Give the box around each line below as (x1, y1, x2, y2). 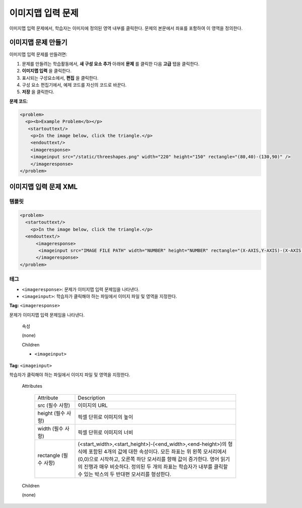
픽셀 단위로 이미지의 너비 (78, 428, 133, 436)
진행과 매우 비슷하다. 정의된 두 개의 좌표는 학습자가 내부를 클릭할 (84, 463, 229, 470)
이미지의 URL (78, 402, 108, 409)
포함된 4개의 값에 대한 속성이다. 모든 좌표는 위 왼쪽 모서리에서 (88, 448, 226, 455)
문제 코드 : (9, 98, 28, 104)
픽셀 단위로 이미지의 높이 (78, 413, 133, 420)
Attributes (22, 383, 43, 389)
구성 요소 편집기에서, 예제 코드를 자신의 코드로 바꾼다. (22, 82, 127, 88)
